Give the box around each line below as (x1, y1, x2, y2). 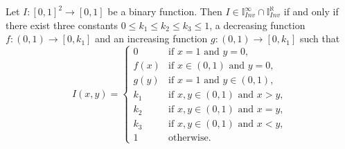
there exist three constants (6, 17, 118, 32)
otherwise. (168, 133, 211, 143)
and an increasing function (95, 31, 208, 46)
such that (299, 31, 340, 46)
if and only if (283, 4, 339, 18)
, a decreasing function (209, 17, 306, 32)
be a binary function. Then (107, 4, 222, 18)
